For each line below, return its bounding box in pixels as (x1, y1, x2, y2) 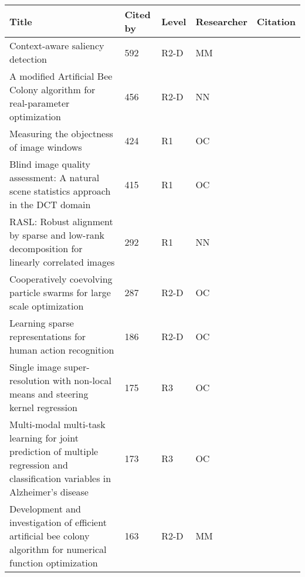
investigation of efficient (9, 515, 107, 529)
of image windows (9, 140, 82, 154)
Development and (9, 502, 82, 515)
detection (9, 52, 48, 66)
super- (64, 360, 90, 374)
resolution (9, 374, 50, 387)
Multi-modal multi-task (9, 418, 106, 431)
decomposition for (9, 242, 83, 255)
